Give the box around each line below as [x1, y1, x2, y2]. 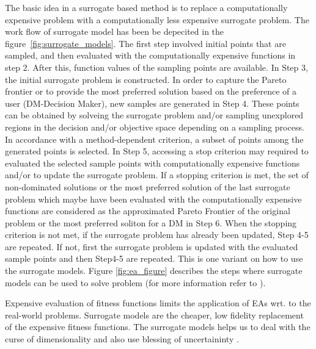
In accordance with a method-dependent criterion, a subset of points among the [5, 132, 304, 145]
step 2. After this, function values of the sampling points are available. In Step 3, [5, 60, 308, 73]
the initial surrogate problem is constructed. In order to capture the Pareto [5, 73, 287, 85]
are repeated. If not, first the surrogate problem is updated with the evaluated [5, 240, 298, 253]
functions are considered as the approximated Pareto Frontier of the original [5, 204, 290, 217]
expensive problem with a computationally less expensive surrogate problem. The [5, 13, 309, 26]
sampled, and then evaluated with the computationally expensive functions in [5, 49, 296, 62]
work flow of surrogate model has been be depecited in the [5, 25, 224, 38]
